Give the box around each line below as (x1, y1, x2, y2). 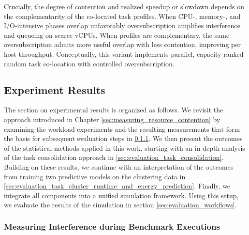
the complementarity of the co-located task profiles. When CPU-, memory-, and (4, 11, 241, 21)
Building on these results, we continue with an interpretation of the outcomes (4, 161, 234, 172)
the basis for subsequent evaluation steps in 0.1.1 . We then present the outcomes (4, 133, 243, 143)
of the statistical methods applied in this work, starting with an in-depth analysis (4, 142, 245, 153)
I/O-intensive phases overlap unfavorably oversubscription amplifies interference (4, 20, 240, 31)
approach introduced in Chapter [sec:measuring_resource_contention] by (4, 114, 220, 124)
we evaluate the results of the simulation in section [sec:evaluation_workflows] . (4, 200, 237, 210)
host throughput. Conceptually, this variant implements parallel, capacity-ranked (4, 48, 244, 59)
